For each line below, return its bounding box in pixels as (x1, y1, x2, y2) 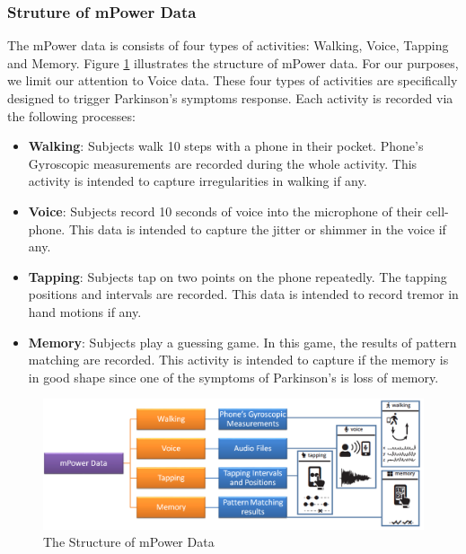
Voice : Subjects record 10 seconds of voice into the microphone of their (28, 201, 423, 220)
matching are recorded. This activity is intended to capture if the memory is (28, 350, 449, 369)
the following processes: (7, 106, 136, 125)
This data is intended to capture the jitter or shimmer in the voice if (68, 219, 446, 238)
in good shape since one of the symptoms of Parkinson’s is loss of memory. (28, 367, 439, 386)
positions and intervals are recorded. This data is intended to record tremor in (28, 285, 459, 303)
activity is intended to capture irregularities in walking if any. (28, 171, 367, 190)
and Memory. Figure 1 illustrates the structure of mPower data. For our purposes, (7, 53, 459, 72)
